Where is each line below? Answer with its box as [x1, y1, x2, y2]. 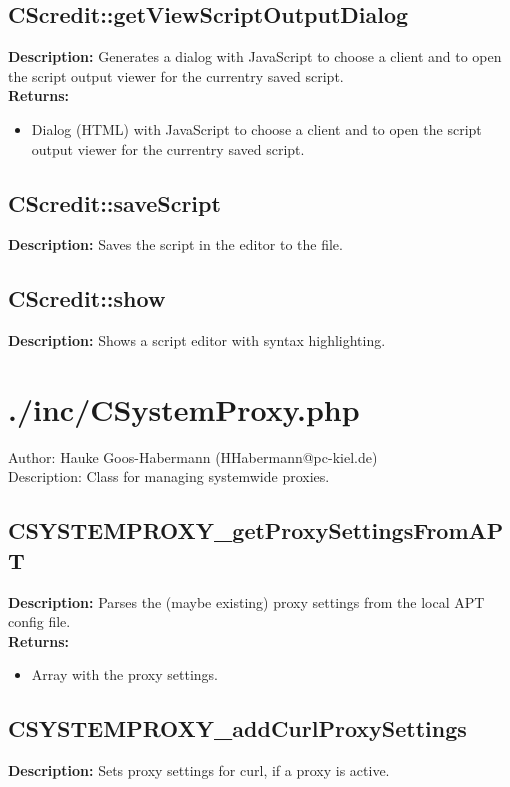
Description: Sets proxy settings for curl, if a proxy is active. [8, 760, 390, 781]
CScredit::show [8, 283, 166, 314]
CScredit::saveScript [8, 187, 221, 218]
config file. [8, 611, 71, 632]
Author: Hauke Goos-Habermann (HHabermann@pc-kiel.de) [8, 446, 378, 467]
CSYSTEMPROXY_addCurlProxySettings [8, 713, 467, 744]
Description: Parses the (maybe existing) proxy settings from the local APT [8, 591, 485, 612]
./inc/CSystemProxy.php [8, 388, 360, 429]
